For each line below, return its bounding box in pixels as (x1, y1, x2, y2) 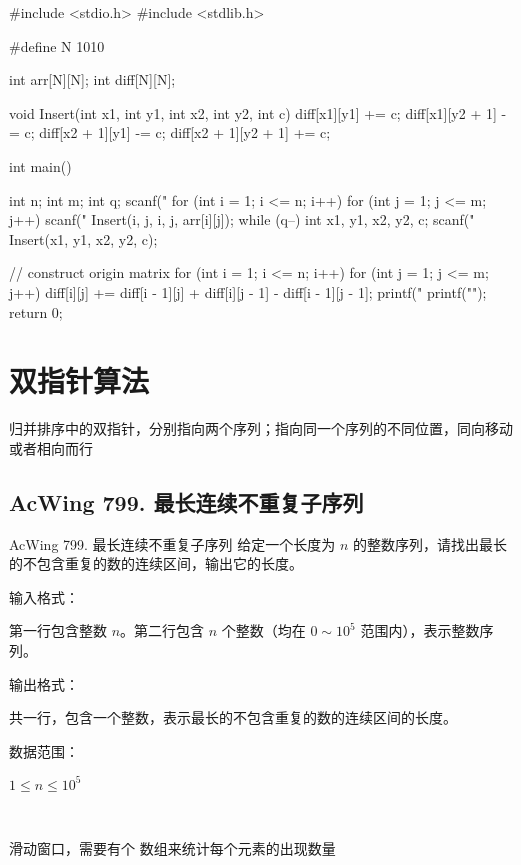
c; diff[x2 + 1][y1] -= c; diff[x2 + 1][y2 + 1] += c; (24, 122, 331, 143)
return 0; (9, 301, 63, 322)
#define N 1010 (9, 35, 105, 56)
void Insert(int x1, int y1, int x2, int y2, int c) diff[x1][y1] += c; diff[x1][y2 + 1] (9, 102, 497, 123)
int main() (9, 155, 72, 176)
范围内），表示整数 (360, 620, 480, 641)
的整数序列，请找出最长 (353, 533, 508, 554)
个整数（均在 (221, 620, 306, 641)
